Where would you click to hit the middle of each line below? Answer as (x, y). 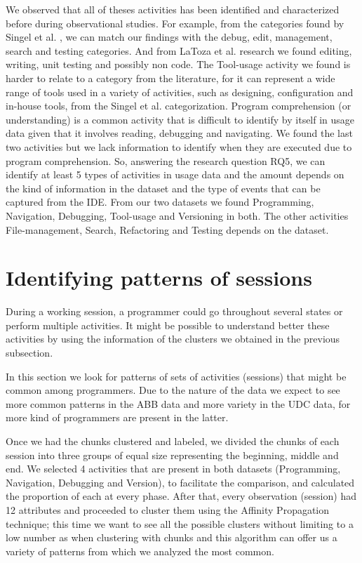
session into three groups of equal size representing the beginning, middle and (172, 455)
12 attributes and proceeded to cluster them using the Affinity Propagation (168, 509)
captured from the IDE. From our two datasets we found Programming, (160, 202)
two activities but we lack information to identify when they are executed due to (179, 146)
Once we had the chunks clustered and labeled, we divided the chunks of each (173, 441)
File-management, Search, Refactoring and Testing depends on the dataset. (167, 229)
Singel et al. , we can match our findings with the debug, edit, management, (169, 37)
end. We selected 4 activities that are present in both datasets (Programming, (173, 469)
